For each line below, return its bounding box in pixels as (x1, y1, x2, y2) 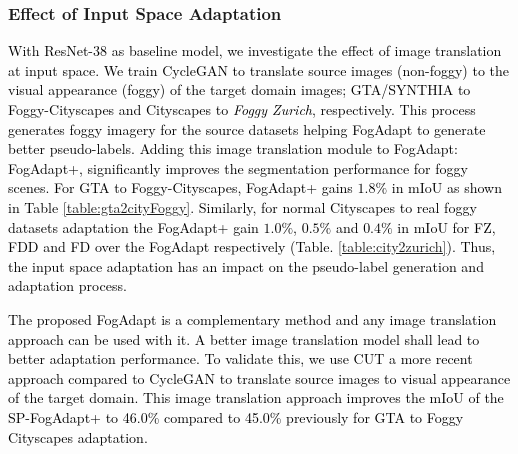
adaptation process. (8, 275, 127, 296)
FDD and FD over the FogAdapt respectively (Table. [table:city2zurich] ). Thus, (8, 236, 496, 257)
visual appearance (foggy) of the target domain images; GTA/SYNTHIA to (8, 79, 471, 100)
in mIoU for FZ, (397, 216, 496, 237)
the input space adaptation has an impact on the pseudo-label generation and (8, 255, 484, 276)
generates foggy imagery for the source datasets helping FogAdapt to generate (8, 118, 486, 139)
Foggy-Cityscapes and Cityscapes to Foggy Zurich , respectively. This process (8, 99, 476, 119)
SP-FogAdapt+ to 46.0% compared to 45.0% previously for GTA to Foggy (8, 406, 464, 427)
